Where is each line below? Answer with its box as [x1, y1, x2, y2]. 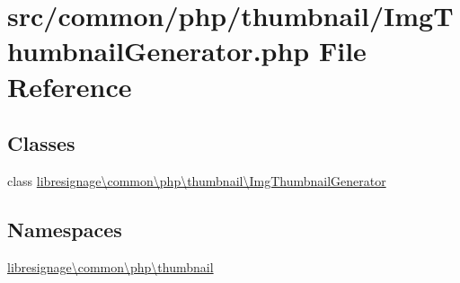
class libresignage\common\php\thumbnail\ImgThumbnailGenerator [7, 171, 386, 190]
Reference [7, 67, 132, 104]
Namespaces [7, 215, 122, 243]
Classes [7, 129, 75, 157]
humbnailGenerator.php [7, 32, 310, 69]
